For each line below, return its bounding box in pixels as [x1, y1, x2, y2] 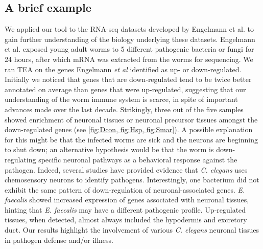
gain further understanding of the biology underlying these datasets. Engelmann [5, 33, 255, 44]
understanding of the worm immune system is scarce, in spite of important [5, 94, 238, 105]
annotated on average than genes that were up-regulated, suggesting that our [5, 84, 246, 94]
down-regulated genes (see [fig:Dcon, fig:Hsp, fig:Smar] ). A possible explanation [5, 124, 253, 135]
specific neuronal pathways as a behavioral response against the [38, 154, 237, 164]
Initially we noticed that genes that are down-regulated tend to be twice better [5, 74, 252, 85]
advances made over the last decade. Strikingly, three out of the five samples [5, 103, 244, 114]
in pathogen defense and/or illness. [5, 234, 114, 245]
